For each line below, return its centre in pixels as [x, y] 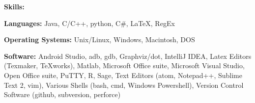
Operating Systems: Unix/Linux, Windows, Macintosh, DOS [99, 39]
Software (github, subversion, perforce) [62, 94]
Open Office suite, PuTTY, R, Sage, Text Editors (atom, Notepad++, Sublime [123, 75]
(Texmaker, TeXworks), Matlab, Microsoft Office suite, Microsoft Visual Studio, [124, 65]
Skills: [14, 6]
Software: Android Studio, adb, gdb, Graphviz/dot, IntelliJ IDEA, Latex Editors [128, 56]
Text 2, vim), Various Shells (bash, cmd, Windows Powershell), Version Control [124, 85]
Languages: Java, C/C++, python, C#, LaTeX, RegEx [89, 23]
